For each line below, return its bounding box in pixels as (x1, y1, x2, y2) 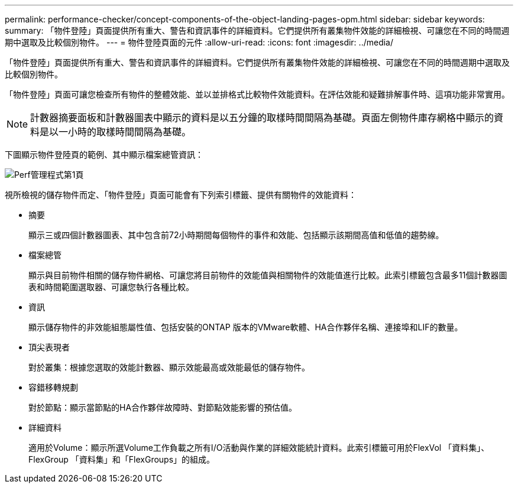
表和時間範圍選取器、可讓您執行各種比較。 (28, 282, 194, 292)
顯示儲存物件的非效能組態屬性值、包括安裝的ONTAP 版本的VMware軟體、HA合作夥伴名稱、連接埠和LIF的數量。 (28, 322, 463, 332)
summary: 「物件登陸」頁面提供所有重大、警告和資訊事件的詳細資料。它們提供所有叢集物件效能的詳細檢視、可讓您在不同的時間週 (5, 25, 510, 35)
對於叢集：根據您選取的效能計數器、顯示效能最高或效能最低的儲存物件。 (28, 362, 310, 372)
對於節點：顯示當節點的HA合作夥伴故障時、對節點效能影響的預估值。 (28, 402, 297, 412)
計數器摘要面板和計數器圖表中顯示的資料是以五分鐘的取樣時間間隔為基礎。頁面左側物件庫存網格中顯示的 (30, 112, 494, 123)
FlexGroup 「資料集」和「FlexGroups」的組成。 (28, 454, 215, 464)
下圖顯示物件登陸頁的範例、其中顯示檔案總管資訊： (5, 149, 203, 160)
